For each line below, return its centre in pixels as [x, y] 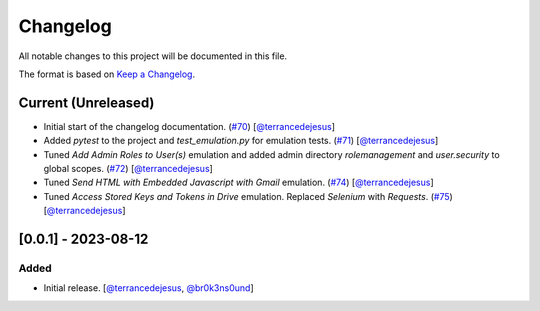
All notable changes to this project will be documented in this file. [153, 56]
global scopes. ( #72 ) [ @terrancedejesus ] [128, 169]
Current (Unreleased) [86, 102]
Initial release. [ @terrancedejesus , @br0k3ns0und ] [148, 288]
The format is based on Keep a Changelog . [106, 74]
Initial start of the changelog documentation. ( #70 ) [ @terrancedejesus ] [189, 126]
